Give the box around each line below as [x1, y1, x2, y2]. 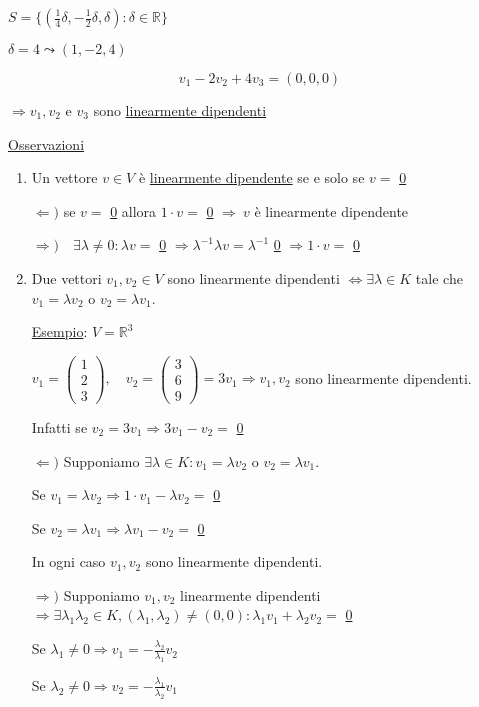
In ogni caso [31, 551, 106, 572]
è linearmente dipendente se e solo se [138, 167, 365, 188]
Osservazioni [8, 133, 85, 154]
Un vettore [31, 167, 98, 188]
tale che [415, 267, 463, 288]
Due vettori [31, 267, 102, 288]
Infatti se [31, 416, 88, 437]
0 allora [110, 200, 157, 221]
